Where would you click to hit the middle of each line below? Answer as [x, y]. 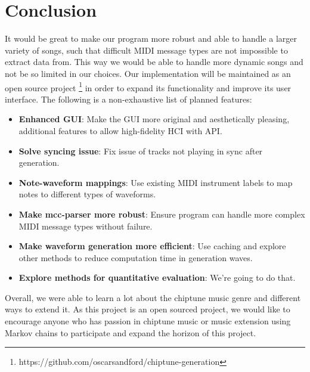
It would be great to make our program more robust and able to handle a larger [151, 38]
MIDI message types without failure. [86, 226]
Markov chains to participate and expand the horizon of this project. [131, 332]
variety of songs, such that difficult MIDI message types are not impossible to [146, 50]
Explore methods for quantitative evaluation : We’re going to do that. [157, 278]
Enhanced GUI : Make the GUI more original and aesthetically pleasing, [154, 119]
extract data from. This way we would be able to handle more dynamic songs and [154, 62]
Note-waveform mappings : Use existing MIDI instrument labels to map [156, 182]
